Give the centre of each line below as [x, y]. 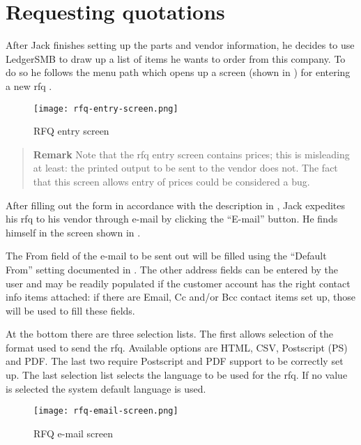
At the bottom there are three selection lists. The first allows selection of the [169, 334]
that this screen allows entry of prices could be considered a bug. [171, 181]
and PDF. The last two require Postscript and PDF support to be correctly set [175, 361]
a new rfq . [29, 85]
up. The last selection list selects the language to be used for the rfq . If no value [177, 375]
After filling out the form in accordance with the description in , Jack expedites [176, 205]
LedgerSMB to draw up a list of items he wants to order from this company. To [176, 58]
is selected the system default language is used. [106, 388]
